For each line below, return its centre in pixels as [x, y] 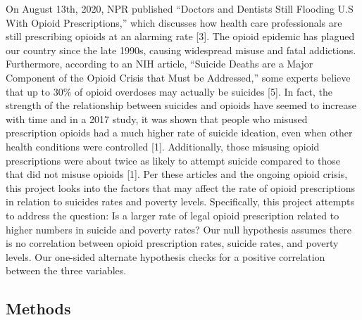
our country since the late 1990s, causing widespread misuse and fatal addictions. [181, 50]
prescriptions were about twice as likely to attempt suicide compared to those [173, 160]
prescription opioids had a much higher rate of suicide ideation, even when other [179, 133]
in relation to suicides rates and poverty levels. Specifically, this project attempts [180, 201]
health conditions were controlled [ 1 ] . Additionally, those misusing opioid [163, 146]
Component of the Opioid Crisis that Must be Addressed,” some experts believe [178, 77]
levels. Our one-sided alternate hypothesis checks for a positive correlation [166, 256]
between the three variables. [66, 270]
